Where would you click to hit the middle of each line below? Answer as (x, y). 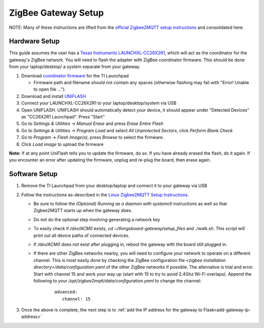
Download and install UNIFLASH (54, 96)
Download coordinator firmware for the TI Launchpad (75, 75)
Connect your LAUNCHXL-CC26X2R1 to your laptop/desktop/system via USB (99, 103)
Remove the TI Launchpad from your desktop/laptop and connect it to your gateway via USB (114, 186)
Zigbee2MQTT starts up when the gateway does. (83, 211)
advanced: (66, 292)
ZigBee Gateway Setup (56, 13)
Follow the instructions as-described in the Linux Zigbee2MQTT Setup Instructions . (105, 195)
